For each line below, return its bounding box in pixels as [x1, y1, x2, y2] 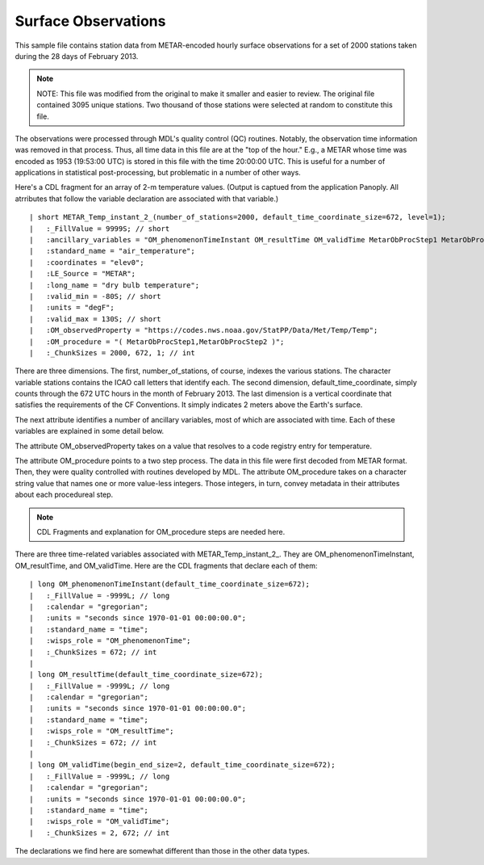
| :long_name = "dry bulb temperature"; [29, 280, 200, 290]
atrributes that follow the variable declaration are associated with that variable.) [15, 194, 279, 204]
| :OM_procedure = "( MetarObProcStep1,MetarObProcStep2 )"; [29, 337, 285, 346]
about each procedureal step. [15, 489, 114, 500]
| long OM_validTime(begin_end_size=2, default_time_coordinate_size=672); [29, 760, 336, 770]
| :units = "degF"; [29, 303, 115, 313]
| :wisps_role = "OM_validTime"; [29, 817, 170, 826]
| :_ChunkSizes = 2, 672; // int [29, 828, 170, 838]
